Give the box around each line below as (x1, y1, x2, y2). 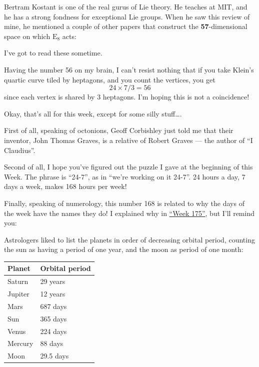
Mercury (7, 338, 33, 348)
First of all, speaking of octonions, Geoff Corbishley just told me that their (4, 125, 233, 135)
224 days (40, 325, 67, 336)
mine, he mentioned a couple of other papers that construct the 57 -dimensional (4, 21, 247, 31)
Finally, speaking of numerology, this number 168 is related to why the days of (4, 197, 244, 208)
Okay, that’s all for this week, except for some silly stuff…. (4, 108, 182, 118)
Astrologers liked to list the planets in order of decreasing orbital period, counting (4, 234, 255, 244)
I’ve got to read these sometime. (4, 47, 102, 58)
